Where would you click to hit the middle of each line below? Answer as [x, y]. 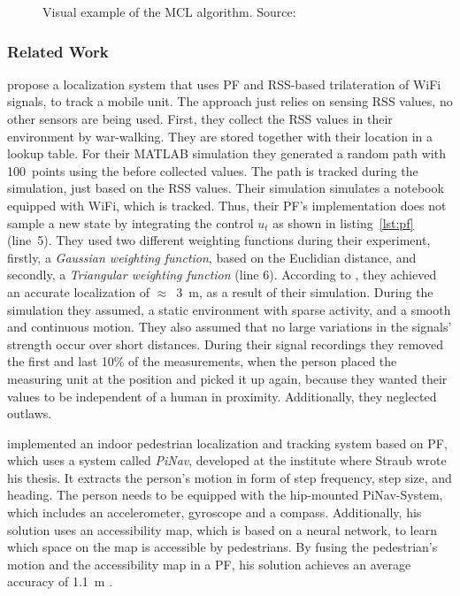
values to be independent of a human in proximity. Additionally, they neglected [222, 396]
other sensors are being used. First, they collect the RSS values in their [200, 118]
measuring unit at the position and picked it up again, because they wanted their [227, 378]
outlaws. [30, 413]
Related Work [58, 51]
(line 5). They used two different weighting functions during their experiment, [219, 240]
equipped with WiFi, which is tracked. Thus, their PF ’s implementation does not [227, 205]
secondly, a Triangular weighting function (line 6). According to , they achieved [222, 275]
